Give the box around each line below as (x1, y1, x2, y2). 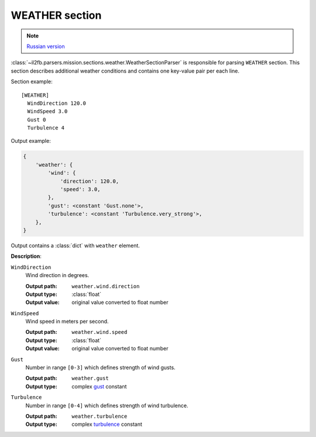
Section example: (11, 78, 53, 85)
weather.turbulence (71, 413, 128, 419)
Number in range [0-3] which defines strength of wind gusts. (25, 364, 176, 371)
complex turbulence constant (71, 421, 143, 428)
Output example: (11, 138, 51, 145)
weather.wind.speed (71, 329, 128, 336)
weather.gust (71, 375, 109, 382)
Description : (11, 252, 42, 260)
